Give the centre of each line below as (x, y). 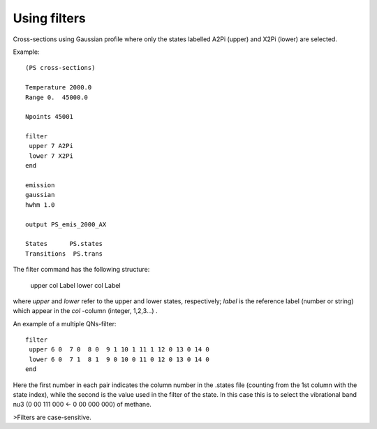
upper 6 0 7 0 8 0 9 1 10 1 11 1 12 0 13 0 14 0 (119, 350)
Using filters (50, 18)
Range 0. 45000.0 (57, 97)
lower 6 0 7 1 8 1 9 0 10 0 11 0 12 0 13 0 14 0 (119, 359)
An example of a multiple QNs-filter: (65, 323)
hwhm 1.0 (40, 205)
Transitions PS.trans (64, 254)
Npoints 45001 (49, 117)
